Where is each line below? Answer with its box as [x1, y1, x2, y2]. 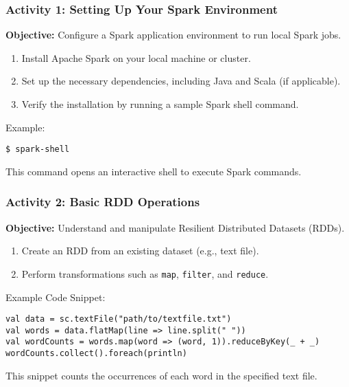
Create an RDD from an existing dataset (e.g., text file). [21, 243, 259, 258]
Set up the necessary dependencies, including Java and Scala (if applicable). [21, 74, 341, 88]
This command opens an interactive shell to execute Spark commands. [5, 164, 302, 178]
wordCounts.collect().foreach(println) [5, 349, 187, 359]
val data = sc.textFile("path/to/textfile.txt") [5, 314, 232, 324]
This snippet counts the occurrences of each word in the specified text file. [5, 368, 317, 382]
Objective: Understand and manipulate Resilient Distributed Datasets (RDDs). [5, 220, 345, 234]
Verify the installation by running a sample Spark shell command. [21, 97, 299, 111]
